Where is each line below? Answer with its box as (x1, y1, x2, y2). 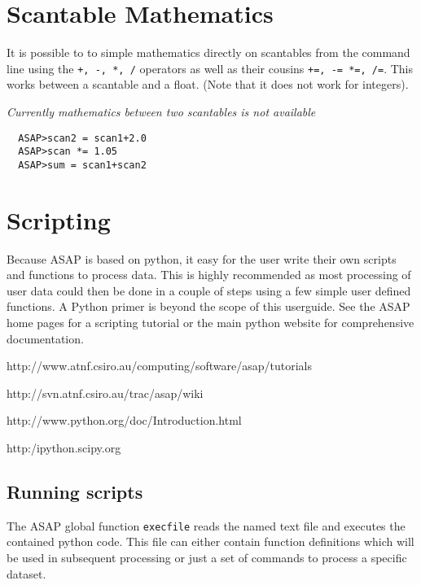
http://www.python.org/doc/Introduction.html (7, 412, 242, 429)
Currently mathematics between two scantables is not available (7, 103, 316, 120)
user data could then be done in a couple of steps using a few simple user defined (7, 282, 411, 299)
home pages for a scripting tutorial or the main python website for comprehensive (7, 314, 414, 331)
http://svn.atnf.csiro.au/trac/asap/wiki (7, 384, 204, 401)
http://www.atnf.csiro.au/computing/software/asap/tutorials (7, 357, 312, 374)
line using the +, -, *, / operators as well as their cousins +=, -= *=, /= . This (7, 59, 413, 76)
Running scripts (7, 478, 143, 504)
